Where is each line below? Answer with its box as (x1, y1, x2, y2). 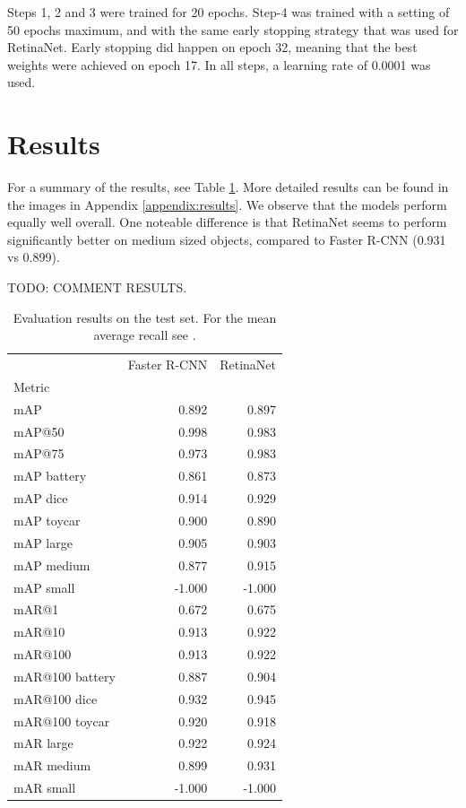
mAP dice (13, 489, 68, 508)
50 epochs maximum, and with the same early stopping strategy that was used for (7, 20, 459, 39)
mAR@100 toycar (13, 711, 110, 730)
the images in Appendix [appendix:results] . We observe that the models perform (7, 195, 447, 213)
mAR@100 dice (13, 689, 98, 708)
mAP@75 (13, 444, 65, 463)
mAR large (13, 734, 73, 752)
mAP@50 (13, 421, 65, 440)
